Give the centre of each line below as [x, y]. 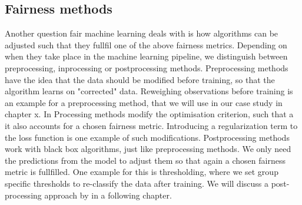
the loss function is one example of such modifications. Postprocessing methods [147, 137]
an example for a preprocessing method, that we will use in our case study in [144, 102]
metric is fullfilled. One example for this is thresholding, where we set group [142, 172]
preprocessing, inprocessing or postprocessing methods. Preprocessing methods [147, 67]
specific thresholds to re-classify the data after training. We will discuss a [137, 183]
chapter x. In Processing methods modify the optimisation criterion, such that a [149, 114]
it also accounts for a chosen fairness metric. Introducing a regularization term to [151, 125]
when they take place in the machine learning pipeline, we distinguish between [146, 56]
